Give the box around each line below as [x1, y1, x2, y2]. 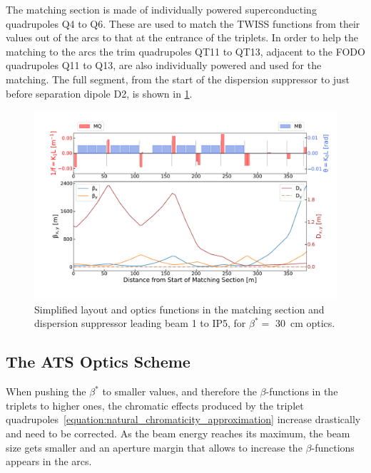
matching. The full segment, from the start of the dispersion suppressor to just [6, 71, 350, 86]
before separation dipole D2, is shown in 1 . [6, 85, 193, 100]
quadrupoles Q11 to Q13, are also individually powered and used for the [6, 58, 322, 73]
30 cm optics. [275, 316, 335, 331]
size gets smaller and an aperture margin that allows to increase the [6, 440, 303, 454]
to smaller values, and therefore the [102, 384, 257, 399]
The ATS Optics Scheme [6, 350, 190, 373]
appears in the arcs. [6, 454, 92, 469]
